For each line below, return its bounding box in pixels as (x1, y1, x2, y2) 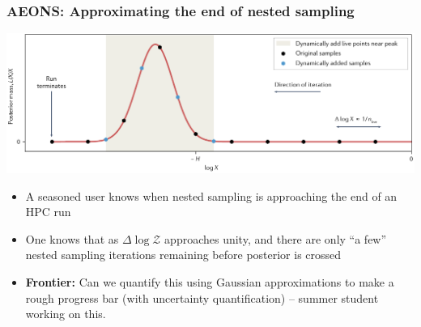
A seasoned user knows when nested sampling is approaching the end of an (25, 187, 398, 204)
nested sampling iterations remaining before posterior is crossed (25, 246, 342, 263)
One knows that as (25, 230, 119, 247)
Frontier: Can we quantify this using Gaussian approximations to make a (25, 273, 394, 290)
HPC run (25, 203, 71, 220)
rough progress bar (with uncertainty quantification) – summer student (25, 289, 379, 306)
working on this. (25, 305, 106, 322)
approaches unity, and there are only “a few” (164, 230, 387, 247)
